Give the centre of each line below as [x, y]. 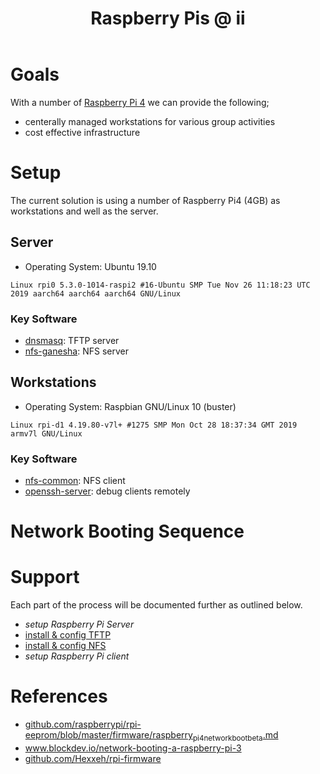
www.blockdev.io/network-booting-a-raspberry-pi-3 [133, 748]
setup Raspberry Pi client [77, 656]
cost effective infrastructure [82, 132]
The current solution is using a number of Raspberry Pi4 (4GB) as [145, 200]
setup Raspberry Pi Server [79, 624]
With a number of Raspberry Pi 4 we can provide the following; [140, 102]
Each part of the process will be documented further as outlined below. [156, 605]
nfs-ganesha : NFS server [76, 351]
